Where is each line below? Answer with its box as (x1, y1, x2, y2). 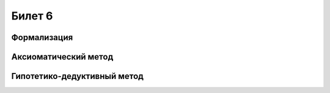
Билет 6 (11, 9, 53, 22)
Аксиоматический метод (11, 52, 114, 62)
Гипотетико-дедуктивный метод (11, 71, 144, 81)
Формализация (11, 32, 73, 43)
